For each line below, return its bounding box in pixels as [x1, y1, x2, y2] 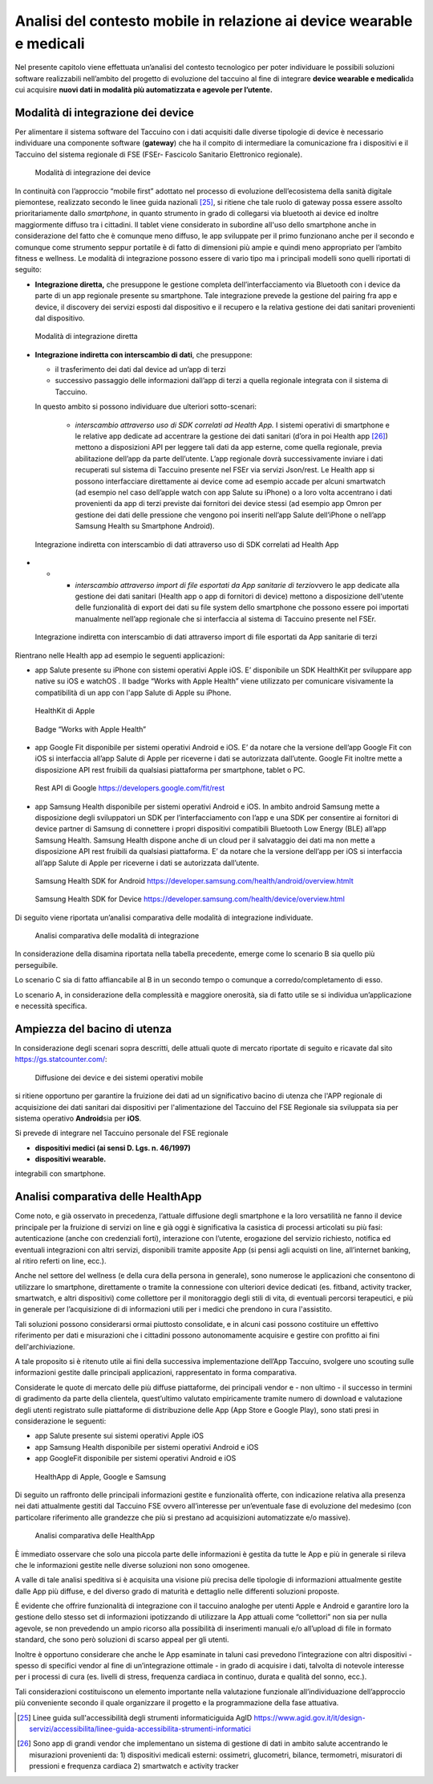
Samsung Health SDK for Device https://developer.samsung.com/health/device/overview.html [34, 894, 345, 904]
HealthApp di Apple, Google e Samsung [34, 1472, 167, 1481]
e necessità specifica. [14, 1001, 87, 1011]
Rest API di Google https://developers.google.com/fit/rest [34, 783, 225, 793]
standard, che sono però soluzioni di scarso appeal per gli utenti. [14, 1635, 229, 1644]
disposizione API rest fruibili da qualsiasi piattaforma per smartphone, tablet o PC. [34, 765, 306, 774]
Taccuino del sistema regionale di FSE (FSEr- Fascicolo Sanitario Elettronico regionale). [14, 149, 303, 159]
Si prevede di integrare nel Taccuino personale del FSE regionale [14, 1129, 229, 1138]
